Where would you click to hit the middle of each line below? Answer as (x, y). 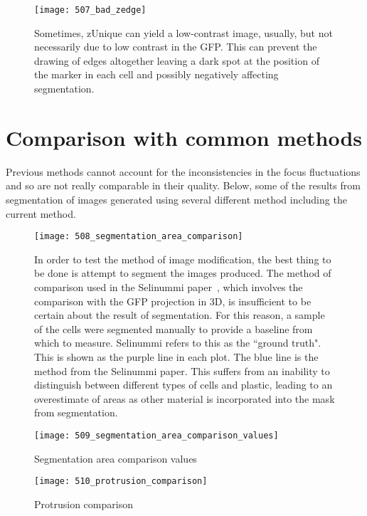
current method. (41, 213)
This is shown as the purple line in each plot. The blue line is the (176, 356)
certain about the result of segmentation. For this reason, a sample (180, 315)
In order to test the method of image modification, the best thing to (183, 259)
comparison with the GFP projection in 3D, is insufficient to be (173, 301)
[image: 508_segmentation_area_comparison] (139, 237)
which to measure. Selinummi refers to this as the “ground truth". (178, 343)
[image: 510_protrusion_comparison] (121, 481)
